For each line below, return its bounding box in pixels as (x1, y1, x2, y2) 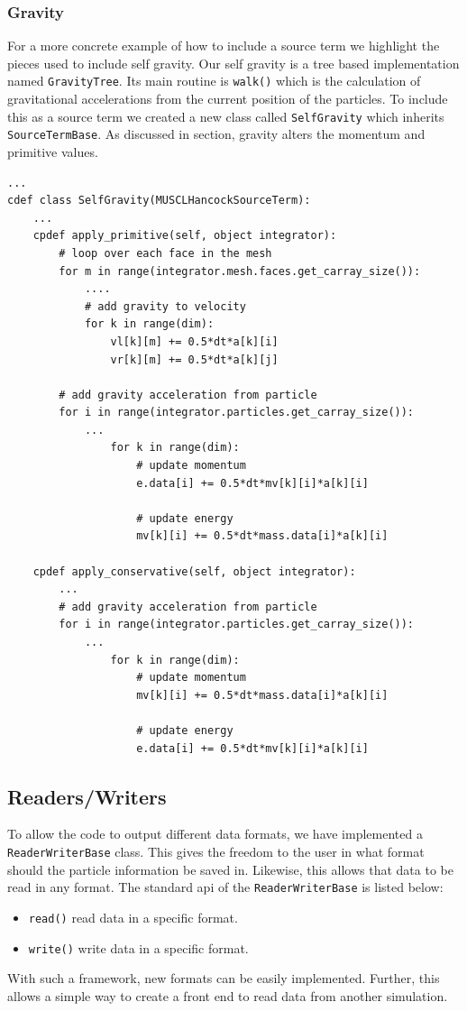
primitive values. (7, 142, 98, 161)
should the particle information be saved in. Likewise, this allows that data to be (7, 859, 453, 878)
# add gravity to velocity (84, 299, 246, 313)
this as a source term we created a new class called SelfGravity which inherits (7, 106, 444, 125)
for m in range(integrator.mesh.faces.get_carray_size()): (59, 264, 421, 278)
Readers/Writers (7, 782, 167, 810)
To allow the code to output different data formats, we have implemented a (7, 824, 423, 843)
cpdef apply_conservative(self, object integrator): (32, 565, 356, 578)
